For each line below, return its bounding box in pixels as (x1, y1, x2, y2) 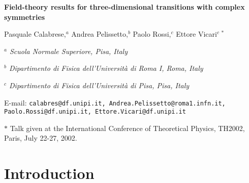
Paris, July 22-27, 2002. (4, 133, 77, 143)
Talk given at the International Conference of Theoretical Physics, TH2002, (10, 122, 245, 133)
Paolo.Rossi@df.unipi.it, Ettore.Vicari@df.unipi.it (4, 108, 186, 116)
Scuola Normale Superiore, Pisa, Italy (9, 45, 128, 56)
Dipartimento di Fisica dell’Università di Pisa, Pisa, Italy (9, 80, 190, 90)
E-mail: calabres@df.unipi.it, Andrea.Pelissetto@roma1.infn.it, (4, 97, 226, 108)
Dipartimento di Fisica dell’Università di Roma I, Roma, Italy (9, 63, 203, 73)
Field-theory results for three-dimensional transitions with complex (4, 2, 245, 12)
